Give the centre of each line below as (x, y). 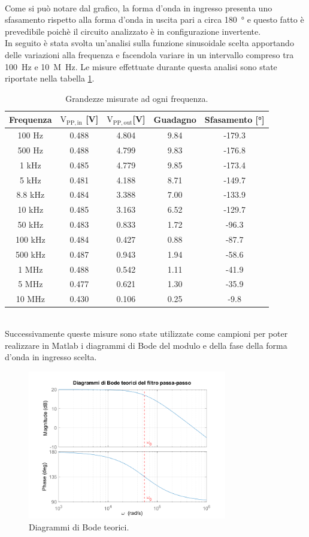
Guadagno (175, 119)
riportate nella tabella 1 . (50, 78)
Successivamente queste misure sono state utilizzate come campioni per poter (146, 334)
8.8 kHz (31, 194)
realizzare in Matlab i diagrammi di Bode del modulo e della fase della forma (146, 345)
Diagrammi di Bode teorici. (79, 527)
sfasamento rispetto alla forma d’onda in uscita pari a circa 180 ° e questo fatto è (154, 19)
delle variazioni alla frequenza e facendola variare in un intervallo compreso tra (149, 54)
